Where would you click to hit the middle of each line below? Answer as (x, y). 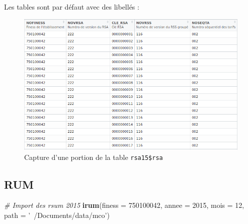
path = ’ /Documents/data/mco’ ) (57, 215)
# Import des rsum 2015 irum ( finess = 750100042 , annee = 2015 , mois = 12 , (124, 205)
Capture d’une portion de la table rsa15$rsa (94, 157)
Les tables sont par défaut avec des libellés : (72, 7)
